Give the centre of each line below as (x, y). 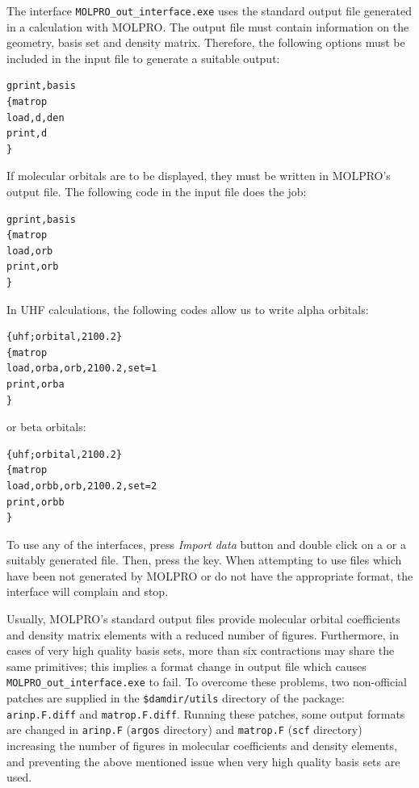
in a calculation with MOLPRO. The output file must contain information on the (208, 26)
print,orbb (36, 502)
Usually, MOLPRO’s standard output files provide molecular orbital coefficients (203, 619)
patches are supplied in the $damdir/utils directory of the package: (176, 698)
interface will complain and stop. (88, 591)
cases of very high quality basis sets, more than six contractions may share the (201, 650)
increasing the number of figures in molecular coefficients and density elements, (202, 746)
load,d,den (36, 117)
